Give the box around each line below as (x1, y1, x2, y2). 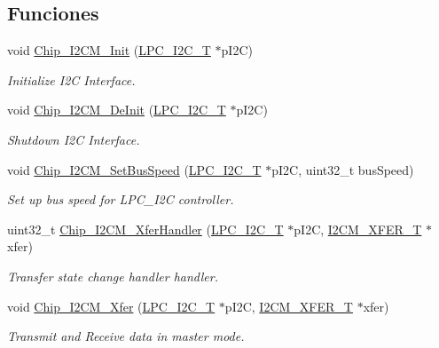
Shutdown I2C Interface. (7, 130, 140, 148)
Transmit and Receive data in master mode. (7, 327, 245, 345)
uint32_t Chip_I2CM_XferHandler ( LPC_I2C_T (7, 219, 284, 238)
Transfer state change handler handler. (7, 266, 218, 285)
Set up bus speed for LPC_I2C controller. (7, 190, 234, 209)
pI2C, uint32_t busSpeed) (271, 160, 414, 178)
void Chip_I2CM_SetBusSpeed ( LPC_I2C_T (7, 160, 262, 178)
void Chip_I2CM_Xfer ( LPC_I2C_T (7, 297, 216, 315)
